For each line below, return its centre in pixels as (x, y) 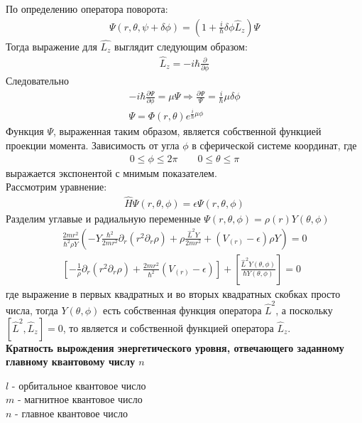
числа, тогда (32, 310)
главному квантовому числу (70, 362)
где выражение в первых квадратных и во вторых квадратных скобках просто (173, 293)
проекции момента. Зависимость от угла (93, 145)
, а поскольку (304, 310)
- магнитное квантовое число (80, 399)
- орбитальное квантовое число (79, 385)
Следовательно (37, 80)
